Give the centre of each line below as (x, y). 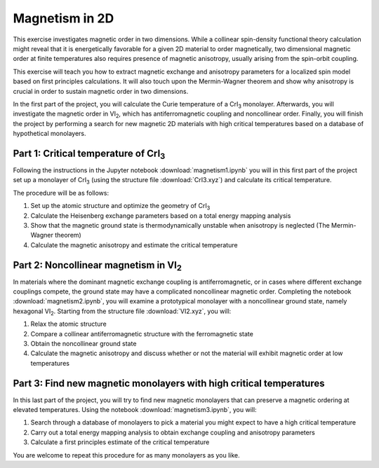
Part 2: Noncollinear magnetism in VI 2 (97, 266)
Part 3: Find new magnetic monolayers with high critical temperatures (169, 383)
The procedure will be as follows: (61, 193)
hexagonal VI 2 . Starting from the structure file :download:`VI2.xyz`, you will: (122, 312)
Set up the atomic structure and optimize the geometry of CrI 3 (120, 207)
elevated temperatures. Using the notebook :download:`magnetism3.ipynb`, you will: (135, 410)
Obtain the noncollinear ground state (84, 343)
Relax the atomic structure (68, 324)
